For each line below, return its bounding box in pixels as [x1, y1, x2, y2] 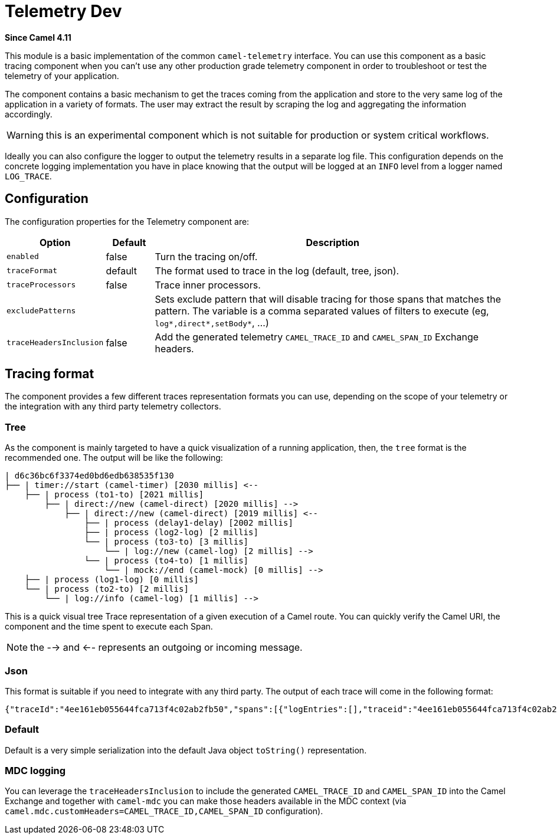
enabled [6, 252, 39, 261]
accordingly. [5, 109, 53, 119]
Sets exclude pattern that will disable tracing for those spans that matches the [155, 293, 502, 305]
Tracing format [5, 366, 94, 382]
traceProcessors [6, 280, 76, 290]
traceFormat [6, 266, 58, 276]
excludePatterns [6, 306, 76, 316]
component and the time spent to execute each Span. [5, 621, 213, 632]
